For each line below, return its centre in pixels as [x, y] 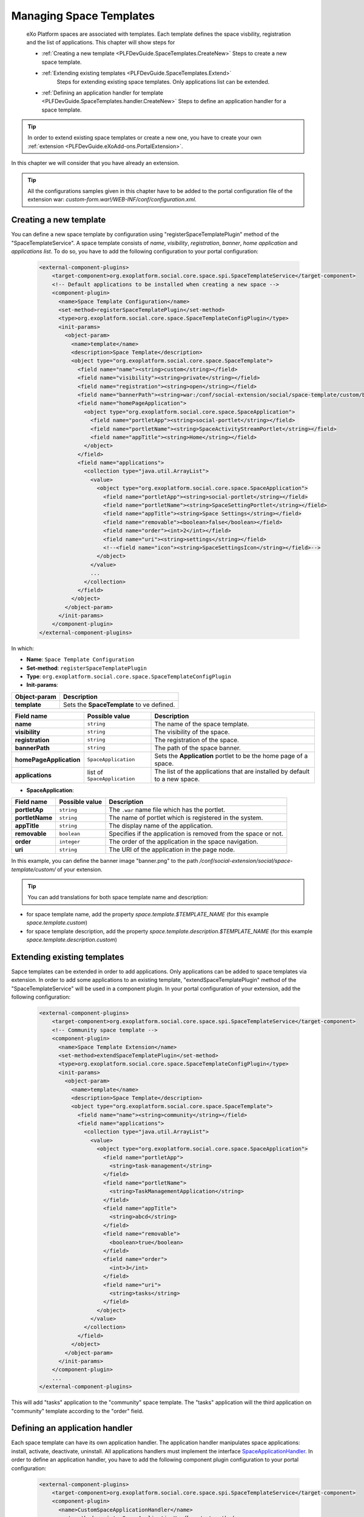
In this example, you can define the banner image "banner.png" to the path [105, 861]
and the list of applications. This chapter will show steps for [101, 42]
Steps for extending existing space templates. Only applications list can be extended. [163, 81]
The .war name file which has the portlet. [167, 810]
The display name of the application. [161, 826]
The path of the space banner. [197, 748]
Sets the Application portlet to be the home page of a [231, 755]
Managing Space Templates [83, 16]
